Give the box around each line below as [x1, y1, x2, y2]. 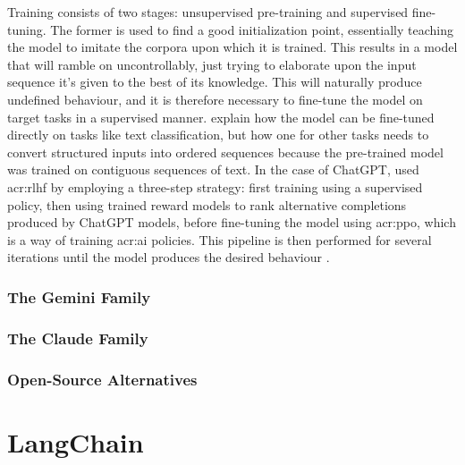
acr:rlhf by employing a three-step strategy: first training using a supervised [7, 177, 423, 196]
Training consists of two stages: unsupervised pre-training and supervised [7, 3, 409, 21]
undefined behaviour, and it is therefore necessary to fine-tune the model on [7, 89, 423, 108]
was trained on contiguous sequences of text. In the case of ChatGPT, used [7, 160, 419, 179]
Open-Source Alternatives [7, 368, 198, 390]
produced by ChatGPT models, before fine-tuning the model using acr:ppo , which [7, 213, 456, 232]
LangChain [7, 423, 144, 460]
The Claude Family [7, 326, 148, 349]
